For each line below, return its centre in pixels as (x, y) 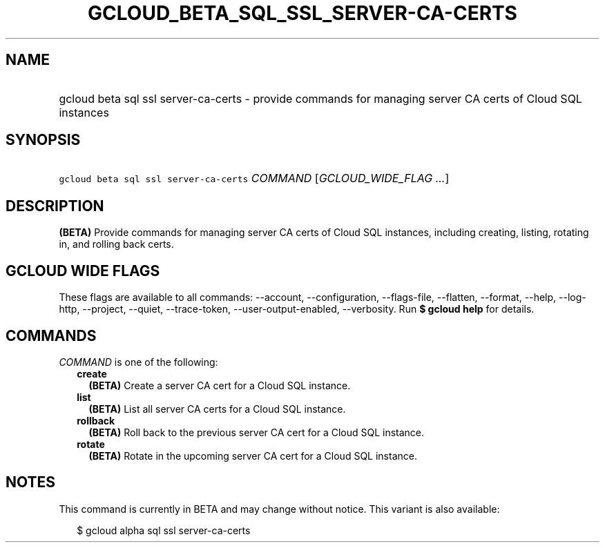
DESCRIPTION (55, 206)
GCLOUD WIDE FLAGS (83, 271)
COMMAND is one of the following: (138, 362)
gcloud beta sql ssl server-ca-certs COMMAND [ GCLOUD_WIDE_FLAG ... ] (254, 178)
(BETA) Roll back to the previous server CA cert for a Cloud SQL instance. (257, 432)
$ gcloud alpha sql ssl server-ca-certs (164, 530)
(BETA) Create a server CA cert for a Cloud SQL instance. (220, 385)
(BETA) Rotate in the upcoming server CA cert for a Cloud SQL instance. (253, 456)
